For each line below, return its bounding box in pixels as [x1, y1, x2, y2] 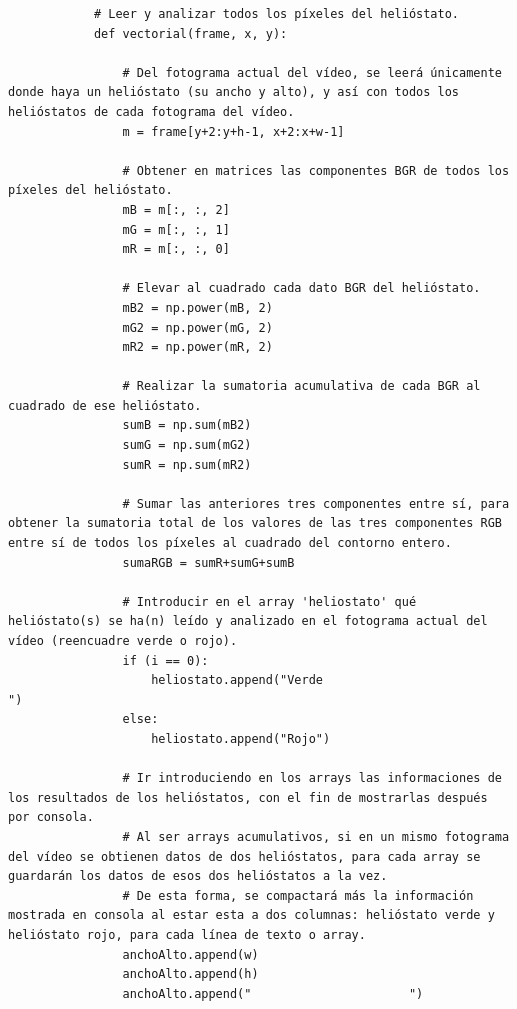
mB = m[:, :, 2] [122, 202, 230, 217]
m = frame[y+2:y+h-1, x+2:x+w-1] [122, 124, 345, 139]
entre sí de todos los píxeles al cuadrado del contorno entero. [8, 536, 452, 551]
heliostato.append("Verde [151, 673, 323, 688]
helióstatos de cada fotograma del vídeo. [8, 104, 295, 119]
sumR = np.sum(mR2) [122, 457, 252, 472]
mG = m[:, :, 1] [122, 222, 230, 237]
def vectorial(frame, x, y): [93, 26, 288, 41]
